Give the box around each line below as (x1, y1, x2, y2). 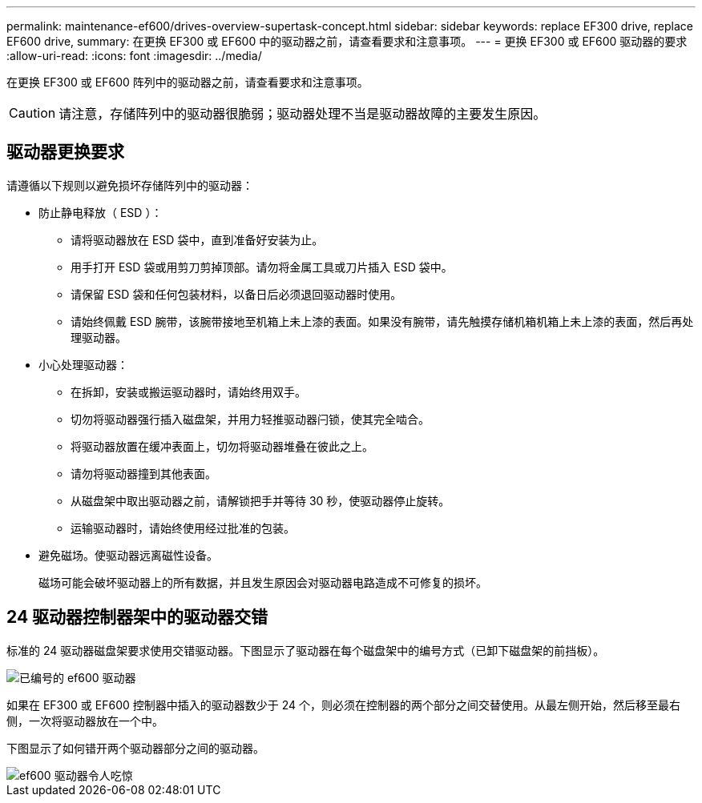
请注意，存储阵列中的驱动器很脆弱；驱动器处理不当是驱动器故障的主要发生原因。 (58, 106, 547, 122)
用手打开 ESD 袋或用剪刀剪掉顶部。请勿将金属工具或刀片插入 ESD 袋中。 (71, 259, 453, 274)
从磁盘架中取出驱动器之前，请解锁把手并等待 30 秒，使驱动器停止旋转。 (71, 493, 450, 508)
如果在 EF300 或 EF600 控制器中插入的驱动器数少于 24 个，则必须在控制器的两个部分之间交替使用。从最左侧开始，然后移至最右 (6, 697, 681, 712)
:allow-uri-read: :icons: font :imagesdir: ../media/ (6, 49, 262, 62)
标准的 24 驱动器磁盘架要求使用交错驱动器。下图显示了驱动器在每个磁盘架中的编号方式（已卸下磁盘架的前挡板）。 (6, 643, 605, 657)
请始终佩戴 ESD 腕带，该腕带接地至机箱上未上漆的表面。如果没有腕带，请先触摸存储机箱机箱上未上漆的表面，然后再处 (71, 314, 694, 328)
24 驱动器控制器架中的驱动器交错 (6, 607, 268, 628)
